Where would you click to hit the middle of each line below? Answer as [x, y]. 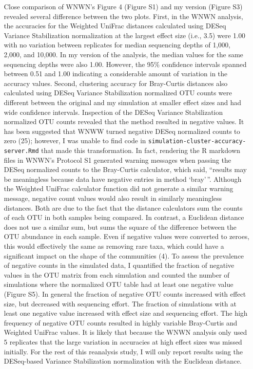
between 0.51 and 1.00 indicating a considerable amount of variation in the [116, 74]
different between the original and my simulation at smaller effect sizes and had [123, 102]
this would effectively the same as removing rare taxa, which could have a [114, 246]
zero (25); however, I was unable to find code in [75, 141]
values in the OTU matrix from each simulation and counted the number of [117, 274]
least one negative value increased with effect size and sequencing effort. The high [126, 313]
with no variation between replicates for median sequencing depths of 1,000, [117, 45]
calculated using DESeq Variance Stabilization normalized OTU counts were [118, 93]
